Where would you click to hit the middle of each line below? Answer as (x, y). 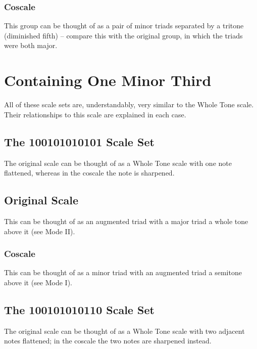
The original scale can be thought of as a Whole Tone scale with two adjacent (124, 331)
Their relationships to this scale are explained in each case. (95, 114)
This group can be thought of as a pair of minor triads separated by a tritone (124, 26)
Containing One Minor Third (108, 80)
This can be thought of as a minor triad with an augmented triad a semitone (123, 272)
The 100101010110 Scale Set (79, 309)
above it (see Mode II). (40, 231)
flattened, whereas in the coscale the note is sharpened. (89, 173)
